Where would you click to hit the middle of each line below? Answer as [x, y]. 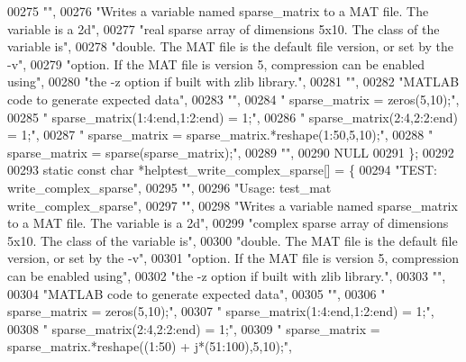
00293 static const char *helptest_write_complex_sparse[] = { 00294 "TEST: [222, 170]
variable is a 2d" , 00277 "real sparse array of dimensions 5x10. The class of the [224, 28]
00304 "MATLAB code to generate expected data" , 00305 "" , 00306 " [196, 293]
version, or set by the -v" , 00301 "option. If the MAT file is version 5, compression [233, 258]
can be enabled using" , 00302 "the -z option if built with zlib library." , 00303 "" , [227, 275]
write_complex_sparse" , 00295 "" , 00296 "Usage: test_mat [169, 187]
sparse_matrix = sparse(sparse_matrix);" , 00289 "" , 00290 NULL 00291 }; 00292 [231, 152]
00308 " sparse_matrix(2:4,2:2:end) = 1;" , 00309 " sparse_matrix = [194, 328]
